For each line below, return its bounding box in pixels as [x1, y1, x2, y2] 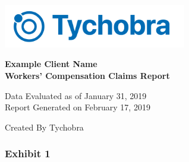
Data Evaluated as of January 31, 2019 [5, 89, 147, 101]
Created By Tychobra [5, 120, 84, 133]
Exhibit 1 [5, 146, 51, 161]
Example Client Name [5, 58, 97, 70]
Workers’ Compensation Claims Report [5, 69, 170, 81]
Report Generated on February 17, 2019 [5, 101, 150, 113]
